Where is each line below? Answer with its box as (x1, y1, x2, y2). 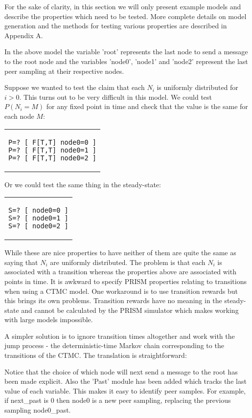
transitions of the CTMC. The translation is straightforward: (4, 350, 187, 360)
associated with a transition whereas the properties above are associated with (4, 266, 236, 277)
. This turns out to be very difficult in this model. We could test (19, 91, 212, 102)
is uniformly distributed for (157, 82, 238, 92)
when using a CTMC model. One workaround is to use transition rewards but (4, 286, 238, 296)
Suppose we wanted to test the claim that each (4, 82, 145, 92)
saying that (4, 257, 38, 267)
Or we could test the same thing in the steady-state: (4, 179, 161, 189)
